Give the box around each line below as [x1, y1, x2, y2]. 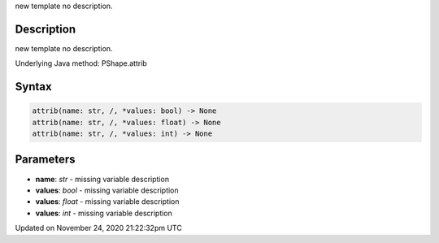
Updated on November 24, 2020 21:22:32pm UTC [15, 223, 182, 233]
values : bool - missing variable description [35, 185, 179, 195]
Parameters [15, 153, 76, 167]
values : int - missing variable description [35, 208, 172, 218]
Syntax [15, 80, 52, 93]
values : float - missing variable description [35, 197, 180, 206]
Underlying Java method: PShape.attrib [15, 59, 148, 68]
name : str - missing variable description [35, 174, 170, 184]
